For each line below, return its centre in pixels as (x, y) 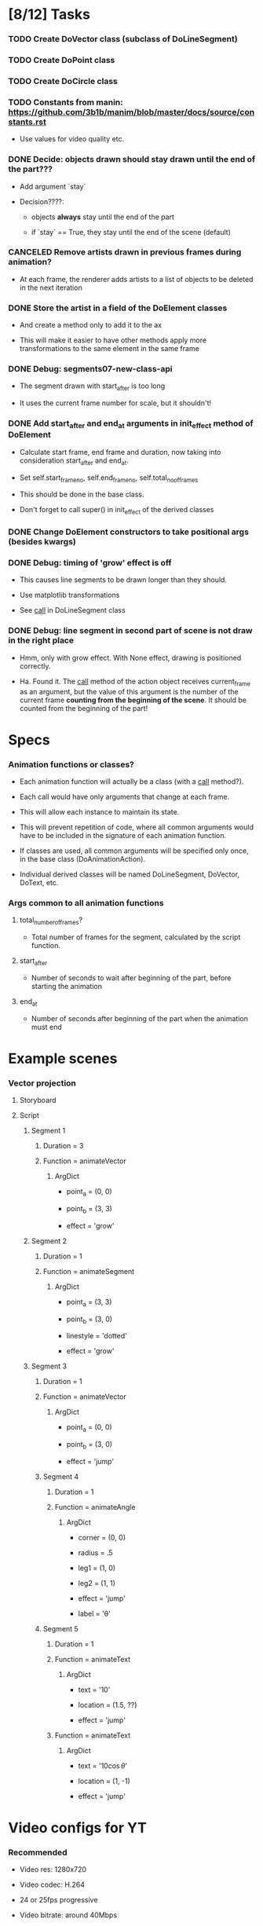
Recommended (38, 1853)
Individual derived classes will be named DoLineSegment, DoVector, (130, 874)
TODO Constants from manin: (66, 102)
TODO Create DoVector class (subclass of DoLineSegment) (123, 39)
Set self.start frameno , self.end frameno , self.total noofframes (109, 478)
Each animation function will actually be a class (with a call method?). (131, 781)
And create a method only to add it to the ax (91, 325)
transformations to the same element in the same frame (110, 349)
